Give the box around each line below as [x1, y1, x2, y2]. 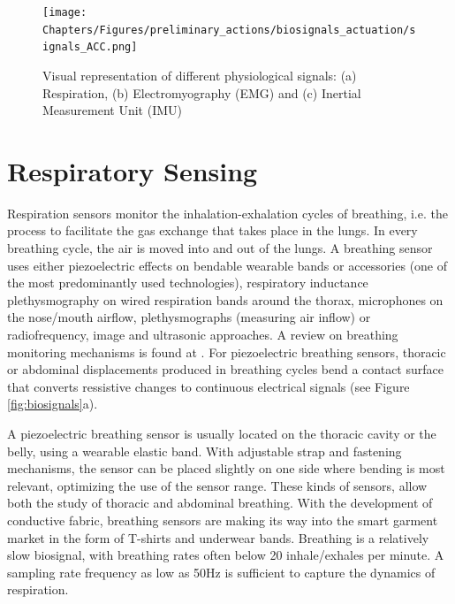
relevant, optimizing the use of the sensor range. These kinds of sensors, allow [7, 476, 428, 494]
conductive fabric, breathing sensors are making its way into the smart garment [7, 510, 438, 529]
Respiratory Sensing [7, 152, 258, 188]
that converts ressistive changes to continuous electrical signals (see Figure [7, 377, 410, 395]
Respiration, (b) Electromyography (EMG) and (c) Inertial [42, 83, 361, 102]
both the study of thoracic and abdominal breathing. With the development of [7, 493, 433, 512]
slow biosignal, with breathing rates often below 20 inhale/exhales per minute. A [7, 546, 444, 564]
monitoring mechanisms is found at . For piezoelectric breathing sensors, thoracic [7, 342, 446, 361]
